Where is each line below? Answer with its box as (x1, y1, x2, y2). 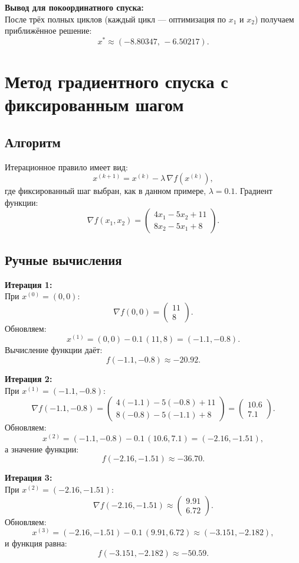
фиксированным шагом (5, 92, 184, 117)
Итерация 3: (5, 471, 52, 484)
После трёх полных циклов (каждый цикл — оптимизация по (5, 12, 226, 25)
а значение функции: (5, 442, 79, 455)
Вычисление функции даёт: (5, 344, 103, 356)
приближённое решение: (5, 24, 92, 37)
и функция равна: (5, 537, 67, 549)
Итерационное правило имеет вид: (5, 160, 128, 173)
